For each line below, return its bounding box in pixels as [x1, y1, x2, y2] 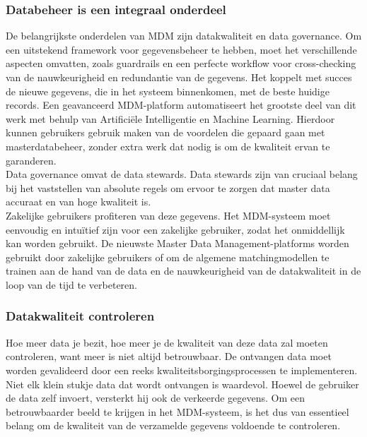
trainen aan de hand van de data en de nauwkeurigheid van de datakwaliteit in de [6, 263, 361, 278]
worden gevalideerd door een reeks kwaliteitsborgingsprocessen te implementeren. [6, 362, 358, 377]
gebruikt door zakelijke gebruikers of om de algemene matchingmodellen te [6, 249, 330, 264]
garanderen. [6, 152, 57, 167]
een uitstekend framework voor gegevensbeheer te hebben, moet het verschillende [6, 42, 357, 56]
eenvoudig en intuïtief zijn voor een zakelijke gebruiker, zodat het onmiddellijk [6, 222, 345, 237]
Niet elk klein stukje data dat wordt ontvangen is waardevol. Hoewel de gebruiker [6, 376, 359, 391]
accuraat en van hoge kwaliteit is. [6, 194, 151, 209]
